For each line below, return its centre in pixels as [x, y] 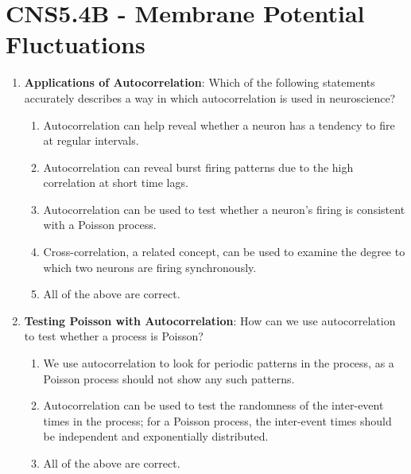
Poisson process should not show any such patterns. [169, 378]
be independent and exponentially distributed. [156, 436]
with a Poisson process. [100, 225]
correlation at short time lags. [116, 183]
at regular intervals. [91, 140]
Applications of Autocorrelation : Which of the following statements [200, 82]
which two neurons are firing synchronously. [150, 267]
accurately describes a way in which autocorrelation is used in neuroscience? [210, 97]
